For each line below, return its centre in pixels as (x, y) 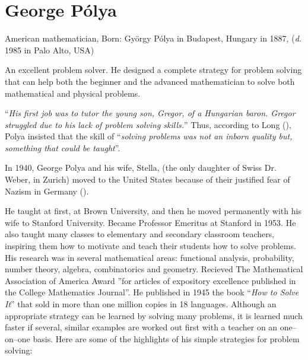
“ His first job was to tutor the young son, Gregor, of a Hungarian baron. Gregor (150, 113)
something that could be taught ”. (63, 147)
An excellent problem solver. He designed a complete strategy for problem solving (153, 70)
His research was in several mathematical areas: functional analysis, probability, (150, 257)
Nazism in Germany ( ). (47, 191)
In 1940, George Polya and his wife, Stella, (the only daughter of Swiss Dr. (141, 168)
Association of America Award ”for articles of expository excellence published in (150, 280)
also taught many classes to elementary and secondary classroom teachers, (140, 234)
